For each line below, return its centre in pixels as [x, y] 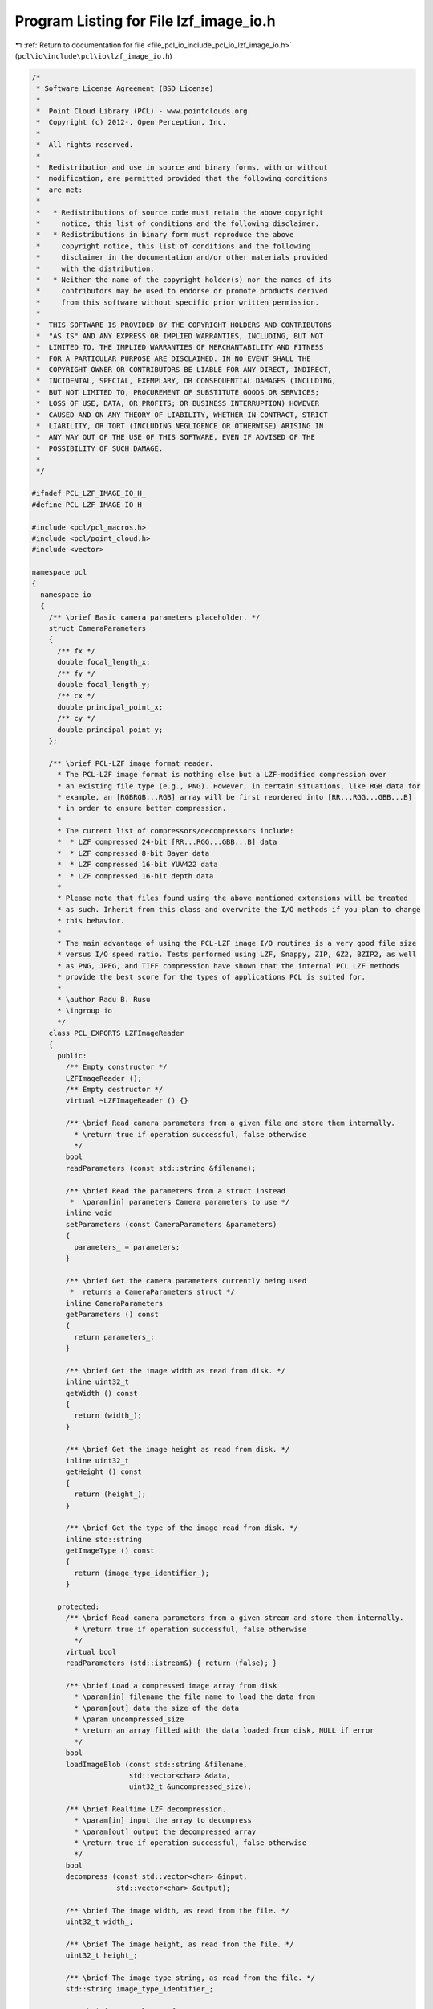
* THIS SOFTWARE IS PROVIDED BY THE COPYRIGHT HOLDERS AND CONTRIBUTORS [184, 325]
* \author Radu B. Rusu [104, 999]
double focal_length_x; [104, 662]
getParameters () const [112, 1314]
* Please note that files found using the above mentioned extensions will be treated [233, 898]
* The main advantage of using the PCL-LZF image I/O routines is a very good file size [237, 943]
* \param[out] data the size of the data [156, 1708]
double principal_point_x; [110, 707]
